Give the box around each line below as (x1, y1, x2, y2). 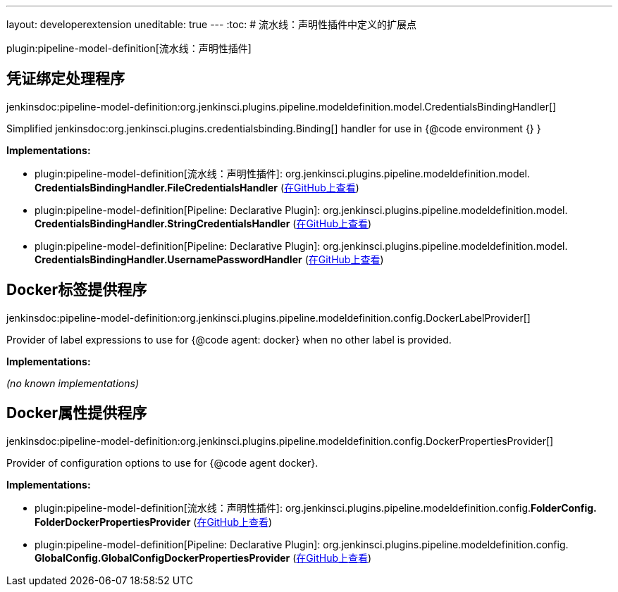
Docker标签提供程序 (6, 281, 147, 299)
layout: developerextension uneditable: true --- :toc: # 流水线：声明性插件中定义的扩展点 (6, 18, 417, 30)
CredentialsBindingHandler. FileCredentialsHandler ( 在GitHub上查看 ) (35, 181, 359, 194)
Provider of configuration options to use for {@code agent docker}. (6, 456, 319, 469)
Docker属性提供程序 (6, 404, 147, 422)
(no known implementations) (6, 377, 140, 389)
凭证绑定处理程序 (6, 70, 125, 88)
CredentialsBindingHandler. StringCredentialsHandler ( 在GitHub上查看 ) (35, 217, 372, 229)
